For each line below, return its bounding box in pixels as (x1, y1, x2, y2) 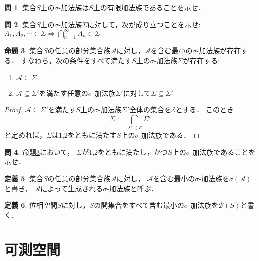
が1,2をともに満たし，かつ (82, 146, 168, 157)
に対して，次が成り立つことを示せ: (87, 19, 201, 29)
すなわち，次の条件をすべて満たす (20, 55, 132, 66)
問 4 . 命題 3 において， (4, 146, 74, 157)
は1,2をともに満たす (51, 129, 117, 140)
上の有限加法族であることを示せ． (93, 2, 205, 12)
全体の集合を (129, 104, 172, 115)
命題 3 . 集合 (4, 45, 43, 56)
